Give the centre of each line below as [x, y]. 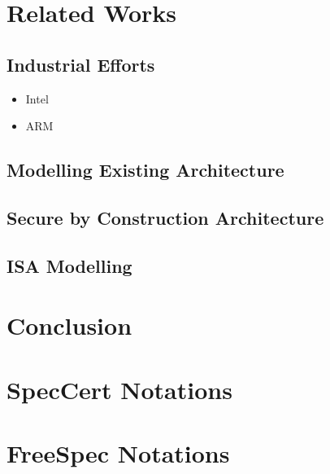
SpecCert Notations [119, 389]
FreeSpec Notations [118, 453]
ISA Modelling [69, 265]
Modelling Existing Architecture [145, 170]
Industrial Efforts [81, 64]
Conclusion [69, 325]
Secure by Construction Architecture [165, 217]
